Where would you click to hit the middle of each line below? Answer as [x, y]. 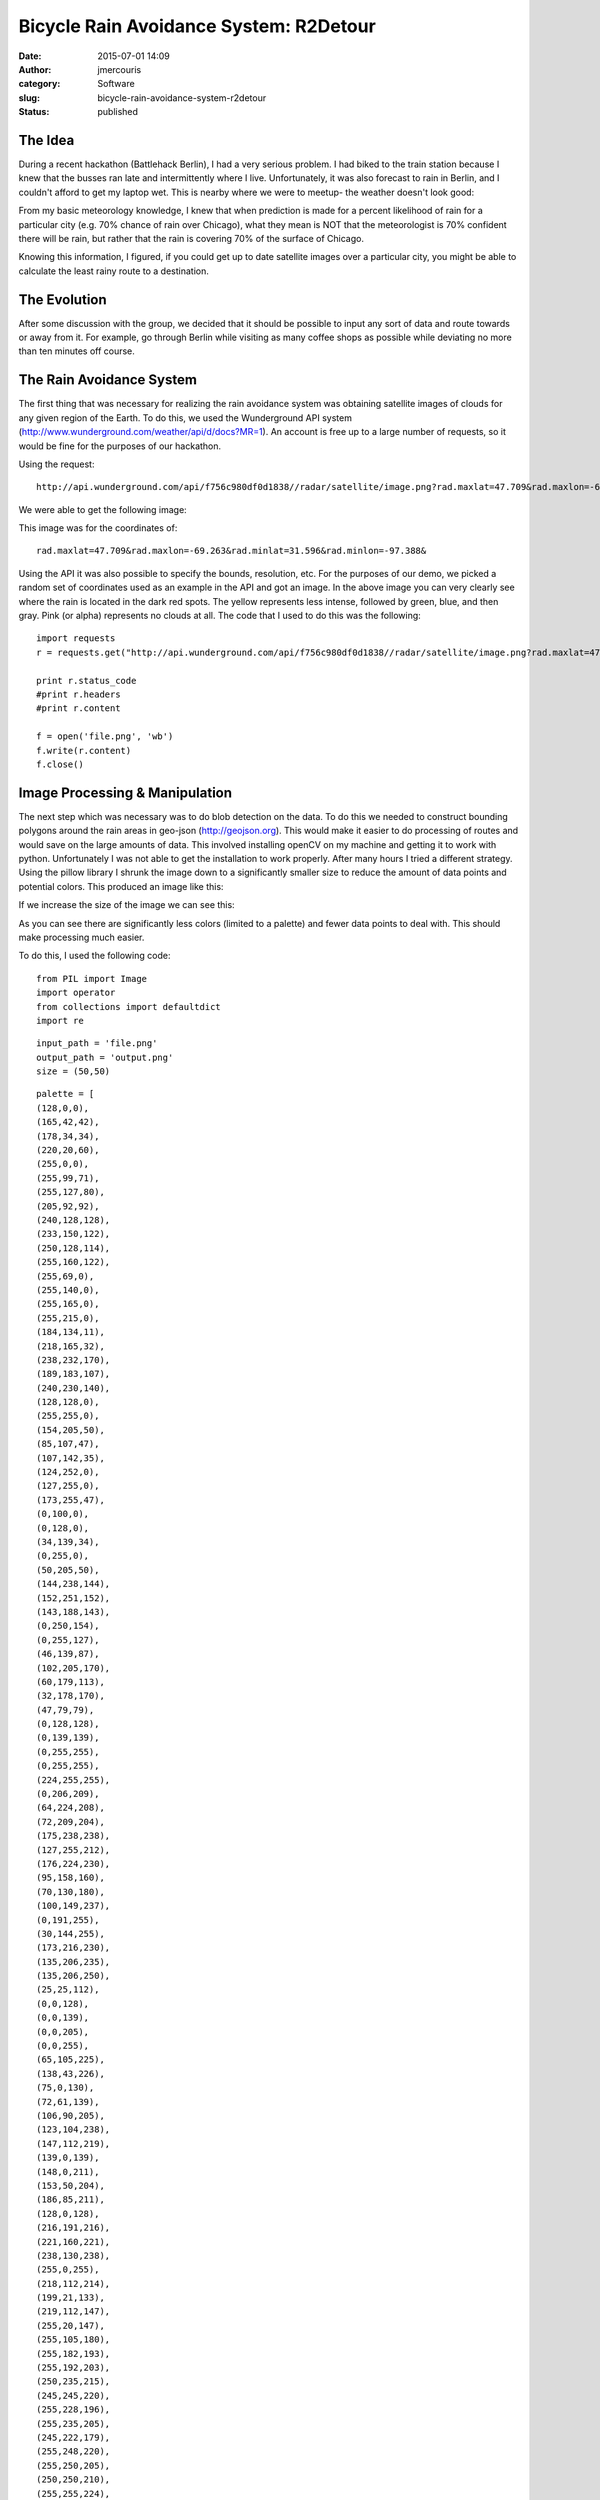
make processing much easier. [81, 937]
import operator [76, 993]
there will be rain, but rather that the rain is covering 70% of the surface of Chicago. [191, 238]
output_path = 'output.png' [105, 1057]
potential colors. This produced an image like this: [121, 886]
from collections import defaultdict [129, 1006]
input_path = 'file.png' [97, 1043]
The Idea [46, 140]
